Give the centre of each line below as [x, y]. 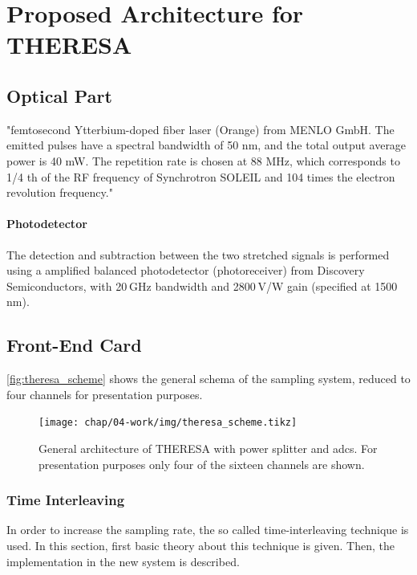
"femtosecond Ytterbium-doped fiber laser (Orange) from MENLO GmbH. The [200, 129]
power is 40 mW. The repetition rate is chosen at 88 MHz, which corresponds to [203, 160]
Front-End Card [74, 345]
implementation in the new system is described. [123, 561]
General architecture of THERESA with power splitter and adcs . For [208, 448]
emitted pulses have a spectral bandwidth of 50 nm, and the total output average [206, 145]
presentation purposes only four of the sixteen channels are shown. [202, 464]
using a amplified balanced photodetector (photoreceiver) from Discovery [186, 270]
